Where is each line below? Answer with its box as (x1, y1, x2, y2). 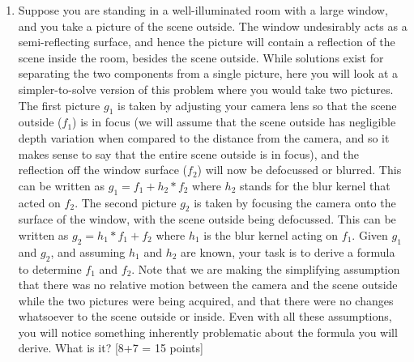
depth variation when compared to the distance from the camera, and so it (18, 129, 390, 146)
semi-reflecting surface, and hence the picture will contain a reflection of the (18, 33, 395, 50)
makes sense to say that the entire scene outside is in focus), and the (18, 145, 359, 162)
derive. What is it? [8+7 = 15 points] (18, 339, 203, 356)
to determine (18, 260, 82, 277)
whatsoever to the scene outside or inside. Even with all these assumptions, (18, 308, 392, 325)
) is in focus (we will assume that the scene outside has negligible (72, 113, 396, 130)
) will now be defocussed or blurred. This (197, 161, 402, 178)
